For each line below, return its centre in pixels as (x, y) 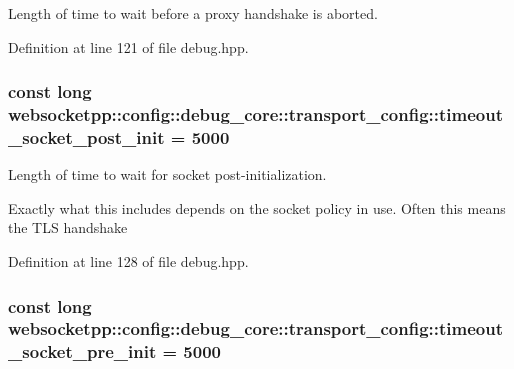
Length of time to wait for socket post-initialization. (167, 174)
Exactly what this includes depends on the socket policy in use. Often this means (257, 207)
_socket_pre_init (82, 351)
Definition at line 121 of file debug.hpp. (128, 46)
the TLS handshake (68, 227)
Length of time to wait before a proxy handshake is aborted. (193, 13)
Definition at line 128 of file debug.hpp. (128, 261)
